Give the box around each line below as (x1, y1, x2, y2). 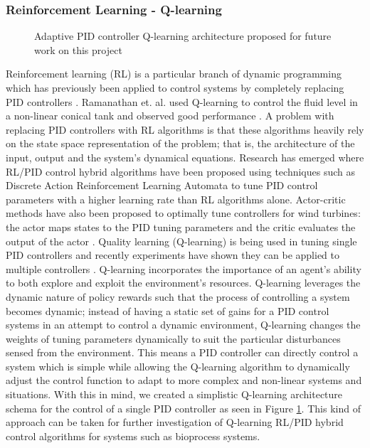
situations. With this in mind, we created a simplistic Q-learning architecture (6, 387, 343, 402)
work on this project (34, 42, 122, 57)
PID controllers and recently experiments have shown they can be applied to (6, 247, 339, 262)
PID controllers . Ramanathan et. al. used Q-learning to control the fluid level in (6, 94, 358, 109)
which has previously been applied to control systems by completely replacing (6, 80, 344, 95)
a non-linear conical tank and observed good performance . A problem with (6, 108, 334, 123)
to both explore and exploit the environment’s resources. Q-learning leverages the (6, 275, 361, 290)
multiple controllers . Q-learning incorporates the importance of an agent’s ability (6, 261, 361, 276)
